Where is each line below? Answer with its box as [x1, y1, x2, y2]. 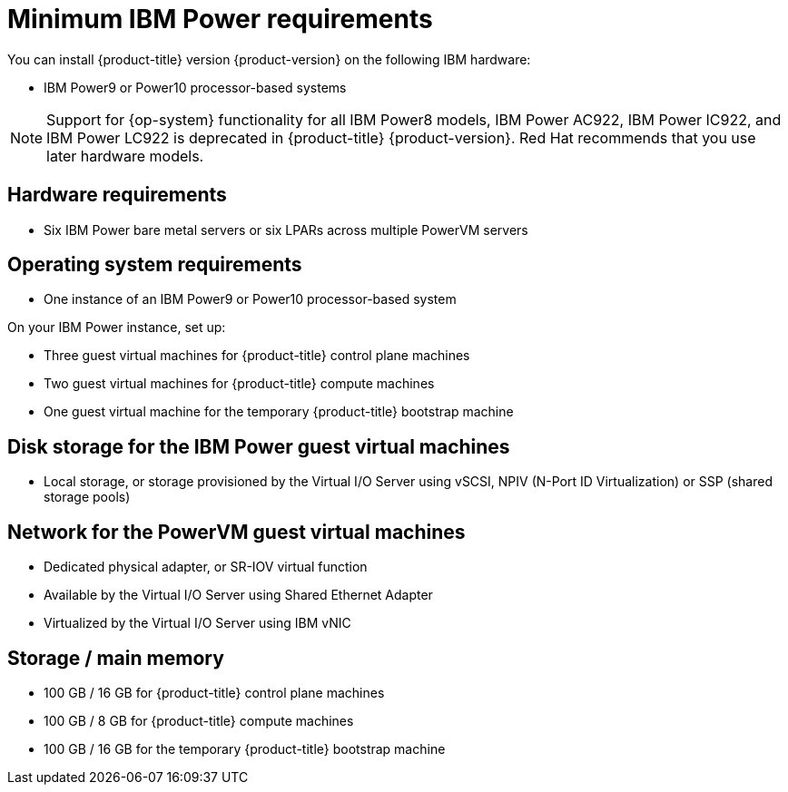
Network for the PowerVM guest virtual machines [7, 520, 466, 543]
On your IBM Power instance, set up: [7, 319, 226, 336]
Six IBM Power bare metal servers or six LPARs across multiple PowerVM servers [44, 221, 528, 238]
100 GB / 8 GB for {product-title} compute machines [44, 712, 354, 728]
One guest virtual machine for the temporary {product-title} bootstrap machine [44, 404, 514, 420]
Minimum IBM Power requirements [7, 4, 433, 34]
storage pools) [44, 489, 131, 505]
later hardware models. [46, 146, 204, 165]
